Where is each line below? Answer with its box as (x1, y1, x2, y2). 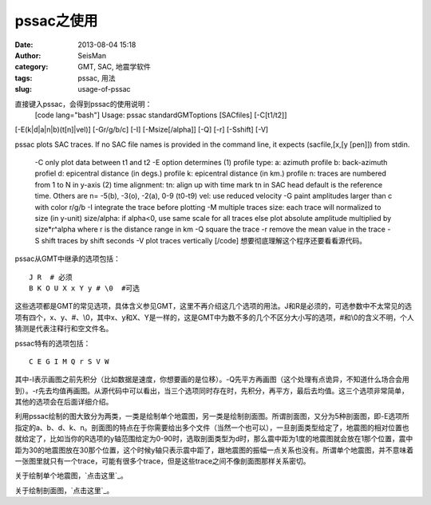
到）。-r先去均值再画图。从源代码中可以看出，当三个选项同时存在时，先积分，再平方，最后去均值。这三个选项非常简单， (14, 385, 409, 395)
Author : (14, 50, 42, 60)
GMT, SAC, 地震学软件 (77, 62, 151, 72)
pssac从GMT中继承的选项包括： (14, 254, 121, 263)
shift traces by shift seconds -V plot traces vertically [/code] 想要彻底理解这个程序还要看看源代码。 (41, 235, 367, 245)
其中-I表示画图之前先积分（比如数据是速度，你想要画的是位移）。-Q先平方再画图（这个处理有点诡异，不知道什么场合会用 (14, 375, 410, 385)
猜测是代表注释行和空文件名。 (14, 324, 113, 333)
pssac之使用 (14, 12, 98, 30)
